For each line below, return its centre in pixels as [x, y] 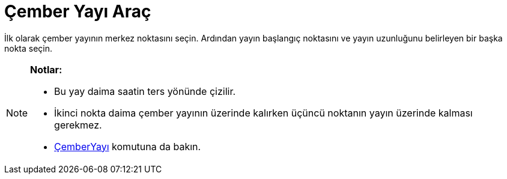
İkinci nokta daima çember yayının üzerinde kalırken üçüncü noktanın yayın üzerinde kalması [263, 113]
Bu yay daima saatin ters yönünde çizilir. [145, 91]
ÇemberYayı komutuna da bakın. [128, 146]
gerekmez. [78, 125]
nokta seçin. [29, 48]
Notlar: [46, 69]
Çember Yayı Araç [78, 11]
